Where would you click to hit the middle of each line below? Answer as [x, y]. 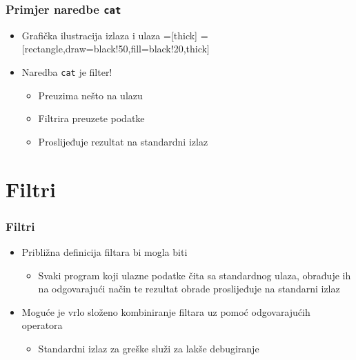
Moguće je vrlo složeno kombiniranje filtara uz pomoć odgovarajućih [166, 311]
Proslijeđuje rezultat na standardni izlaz [123, 141]
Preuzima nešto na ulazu [90, 95]
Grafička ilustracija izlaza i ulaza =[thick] [110, 35]
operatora [42, 325]
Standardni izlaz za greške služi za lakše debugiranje [149, 348]
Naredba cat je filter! [67, 71]
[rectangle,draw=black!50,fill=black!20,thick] [116, 49]
